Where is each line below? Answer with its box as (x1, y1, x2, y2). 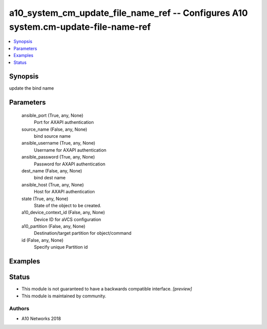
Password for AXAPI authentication (34, 161, 106, 167)
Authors (9, 305, 30, 312)
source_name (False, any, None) (21, 126, 88, 132)
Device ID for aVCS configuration (34, 216, 101, 222)
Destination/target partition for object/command (34, 230, 132, 236)
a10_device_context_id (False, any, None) (21, 210, 105, 216)
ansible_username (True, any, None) (21, 140, 95, 146)
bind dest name (34, 175, 66, 181)
